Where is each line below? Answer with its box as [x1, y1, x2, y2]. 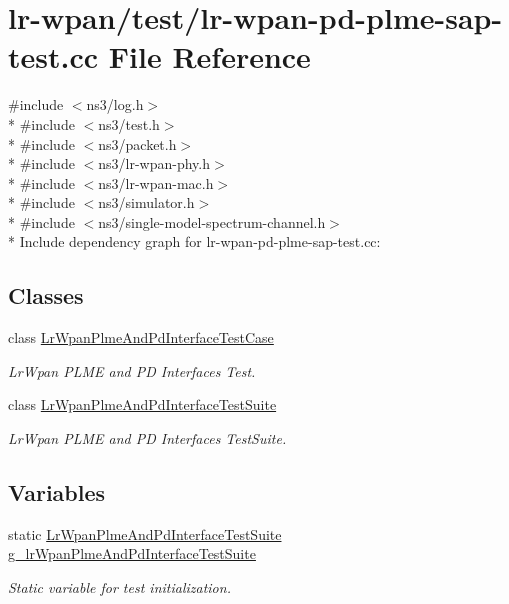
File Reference [108, 36, 311, 77]
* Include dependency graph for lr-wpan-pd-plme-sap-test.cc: [8, 231, 381, 252]
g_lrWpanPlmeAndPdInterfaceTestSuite [8, 543, 256, 564]
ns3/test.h [98, 113, 160, 134]
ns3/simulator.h [98, 192, 195, 213]
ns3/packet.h [98, 133, 177, 154]
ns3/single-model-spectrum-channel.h [98, 211, 326, 232]
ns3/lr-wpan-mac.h [98, 172, 214, 193]
